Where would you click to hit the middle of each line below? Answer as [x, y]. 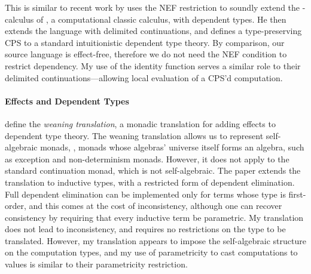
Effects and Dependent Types [67, 101]
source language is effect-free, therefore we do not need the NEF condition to [146, 54]
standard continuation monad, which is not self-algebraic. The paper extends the [153, 170]
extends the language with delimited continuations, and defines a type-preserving [153, 31]
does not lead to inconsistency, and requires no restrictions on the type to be [145, 229]
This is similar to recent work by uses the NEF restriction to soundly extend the [153, 7]
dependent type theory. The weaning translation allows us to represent [134, 135]
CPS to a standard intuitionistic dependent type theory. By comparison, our [145, 42]
